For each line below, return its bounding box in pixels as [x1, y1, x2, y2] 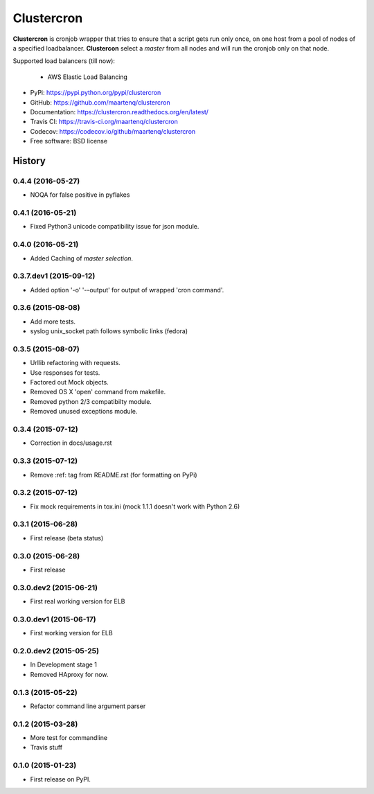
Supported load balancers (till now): [12, 57, 116, 65]
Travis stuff [30, 743, 62, 752]
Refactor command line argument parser [30, 702, 146, 710]
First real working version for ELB [30, 597, 125, 606]
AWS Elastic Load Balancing [47, 73, 128, 81]
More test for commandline [30, 734, 107, 742]
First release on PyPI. [30, 775, 91, 783]
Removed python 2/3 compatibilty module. [30, 397, 152, 405]
